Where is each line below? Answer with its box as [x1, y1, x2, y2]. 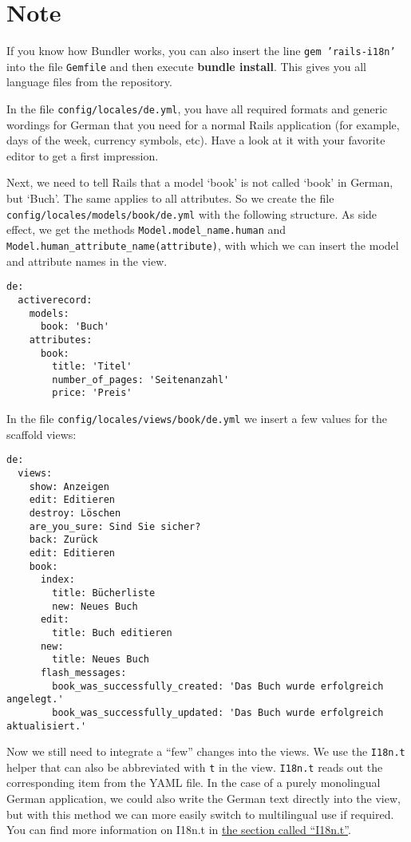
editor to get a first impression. [6, 147, 159, 164]
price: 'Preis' [52, 387, 132, 399]
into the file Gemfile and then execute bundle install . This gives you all [6, 57, 366, 74]
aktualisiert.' [6, 720, 87, 732]
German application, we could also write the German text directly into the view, [6, 790, 401, 807]
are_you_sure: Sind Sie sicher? [29, 520, 201, 532]
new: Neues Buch [52, 600, 138, 612]
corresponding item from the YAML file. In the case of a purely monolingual [6, 774, 381, 791]
